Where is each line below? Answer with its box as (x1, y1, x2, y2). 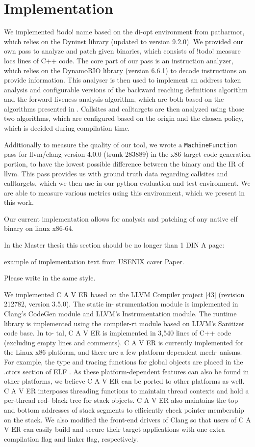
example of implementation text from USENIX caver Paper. (4, 256, 184, 266)
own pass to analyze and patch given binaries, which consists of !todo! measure (4, 46, 241, 56)
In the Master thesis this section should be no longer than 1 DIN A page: (4, 240, 225, 250)
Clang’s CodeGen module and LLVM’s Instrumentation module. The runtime (4, 308, 237, 319)
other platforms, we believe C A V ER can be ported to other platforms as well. (4, 376, 245, 386)
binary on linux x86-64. (4, 223, 74, 233)
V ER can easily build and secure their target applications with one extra (4, 424, 225, 434)
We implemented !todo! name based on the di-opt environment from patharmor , (4, 27, 245, 37)
